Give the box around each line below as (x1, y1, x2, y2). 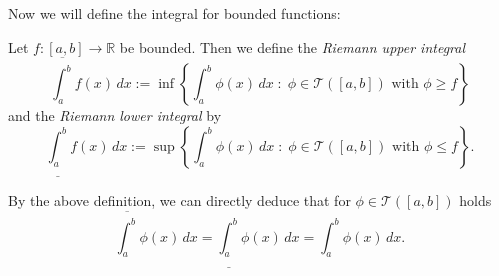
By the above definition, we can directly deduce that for (8, 190, 351, 211)
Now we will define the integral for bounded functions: (8, 3, 341, 23)
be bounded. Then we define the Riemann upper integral (119, 36, 466, 57)
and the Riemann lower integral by (8, 105, 222, 126)
